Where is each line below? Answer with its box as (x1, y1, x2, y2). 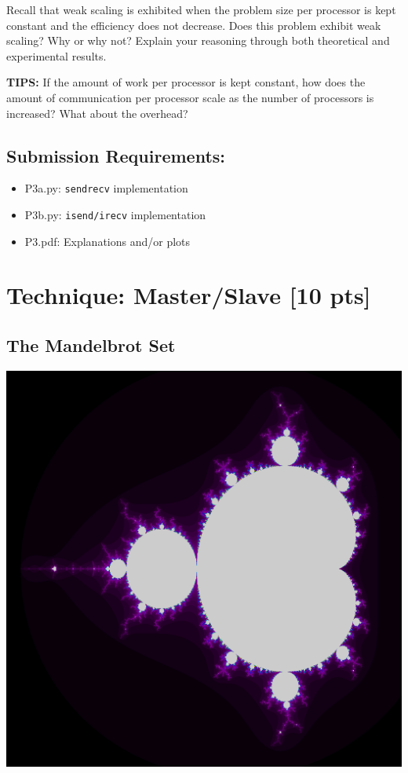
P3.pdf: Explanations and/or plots (24, 233, 191, 249)
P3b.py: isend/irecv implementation (24, 207, 206, 223)
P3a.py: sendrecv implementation (24, 180, 188, 196)
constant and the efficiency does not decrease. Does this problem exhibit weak (6, 16, 381, 33)
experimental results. (6, 47, 107, 64)
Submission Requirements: (6, 143, 226, 167)
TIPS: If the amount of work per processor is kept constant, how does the (6, 74, 366, 90)
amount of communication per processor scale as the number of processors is (6, 89, 374, 105)
